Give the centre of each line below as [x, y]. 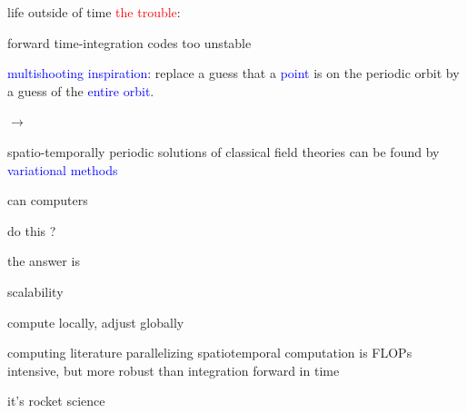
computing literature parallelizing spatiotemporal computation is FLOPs [210, 353]
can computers [48, 200]
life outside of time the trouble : [94, 12]
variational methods [63, 169]
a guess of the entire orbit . [81, 90]
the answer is [44, 261]
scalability [35, 291]
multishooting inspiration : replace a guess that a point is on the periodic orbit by [233, 73]
